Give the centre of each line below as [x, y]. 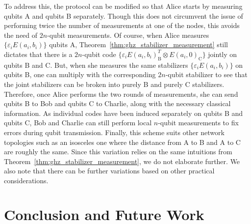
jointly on [223, 54]
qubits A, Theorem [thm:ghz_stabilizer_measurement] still [139, 44]
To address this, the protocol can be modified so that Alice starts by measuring [123, 6]
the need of [21, 35]
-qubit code [99, 54]
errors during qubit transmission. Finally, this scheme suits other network [114, 132]
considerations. [26, 180]
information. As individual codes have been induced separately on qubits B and [124, 113]
